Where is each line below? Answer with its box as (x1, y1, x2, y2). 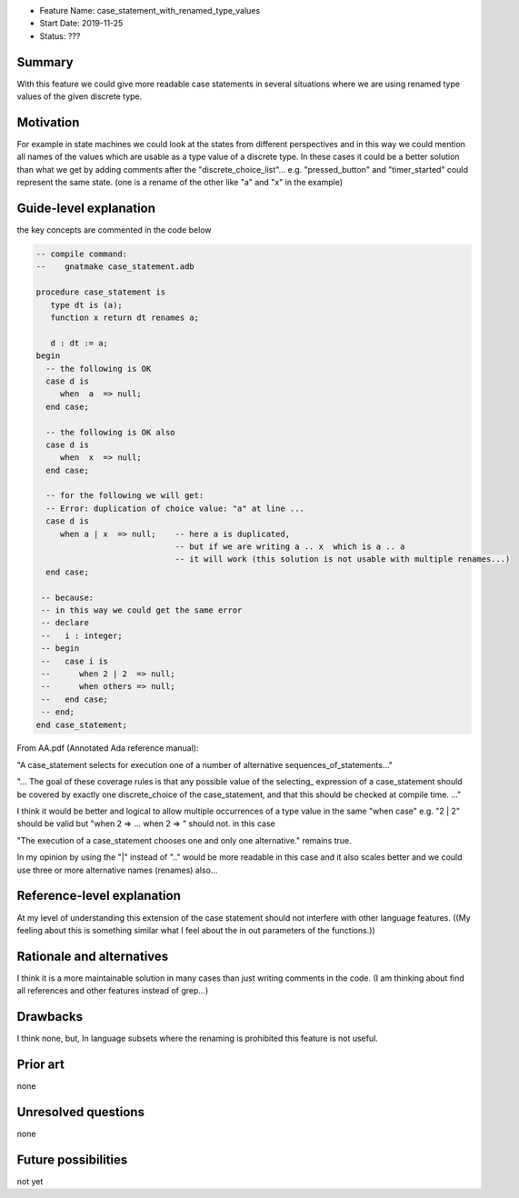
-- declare (41, 618, 90, 628)
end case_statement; (35, 719, 127, 730)
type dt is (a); (50, 300, 123, 310)
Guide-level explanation (16, 200, 156, 215)
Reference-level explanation (16, 888, 181, 903)
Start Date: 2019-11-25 (39, 18, 124, 29)
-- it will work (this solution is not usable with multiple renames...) (175, 554, 511, 564)
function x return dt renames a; (50, 313, 200, 323)
